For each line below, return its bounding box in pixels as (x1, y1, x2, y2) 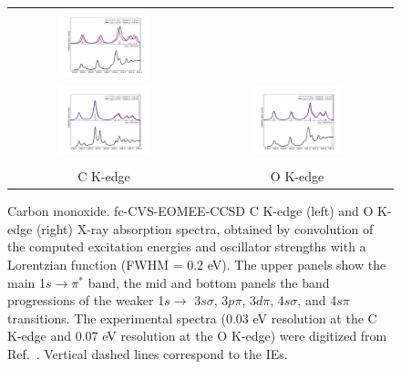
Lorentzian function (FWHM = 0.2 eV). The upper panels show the (7, 255, 386, 274)
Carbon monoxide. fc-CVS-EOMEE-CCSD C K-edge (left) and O (7, 201, 374, 220)
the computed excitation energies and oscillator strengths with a (7, 237, 366, 256)
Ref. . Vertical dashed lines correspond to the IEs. (7, 344, 288, 364)
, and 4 (297, 291, 337, 310)
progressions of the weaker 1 (7, 291, 165, 310)
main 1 (7, 272, 46, 292)
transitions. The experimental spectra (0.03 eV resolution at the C (7, 308, 377, 327)
